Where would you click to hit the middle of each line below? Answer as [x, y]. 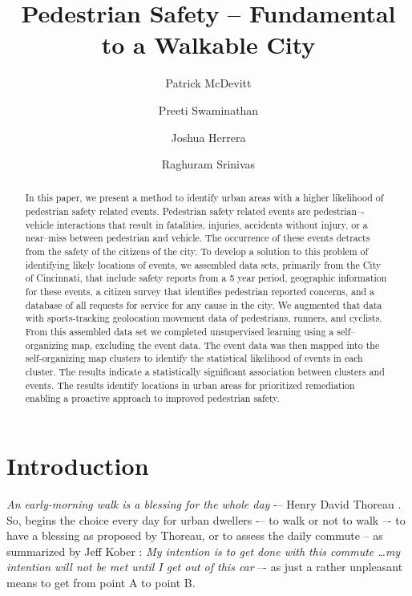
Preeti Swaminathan [208, 109]
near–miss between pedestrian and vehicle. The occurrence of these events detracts [198, 238]
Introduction [78, 465]
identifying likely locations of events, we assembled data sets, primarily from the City [203, 264]
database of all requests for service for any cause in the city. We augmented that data [204, 304]
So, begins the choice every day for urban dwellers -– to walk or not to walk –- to [206, 519]
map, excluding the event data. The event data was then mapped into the [226, 345]
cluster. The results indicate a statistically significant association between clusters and [205, 372]
